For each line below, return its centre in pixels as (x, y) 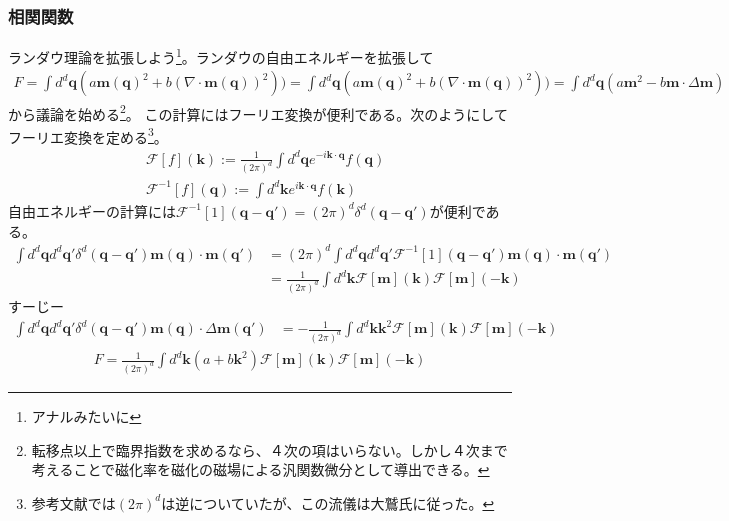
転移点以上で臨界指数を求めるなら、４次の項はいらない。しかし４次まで (269, 449)
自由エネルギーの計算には (92, 210)
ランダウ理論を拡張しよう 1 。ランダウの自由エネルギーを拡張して (221, 55)
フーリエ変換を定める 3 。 (88, 135)
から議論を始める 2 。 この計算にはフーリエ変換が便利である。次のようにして (258, 112)
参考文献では (73, 502)
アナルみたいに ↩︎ (86, 415)
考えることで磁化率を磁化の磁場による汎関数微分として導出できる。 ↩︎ (260, 469)
